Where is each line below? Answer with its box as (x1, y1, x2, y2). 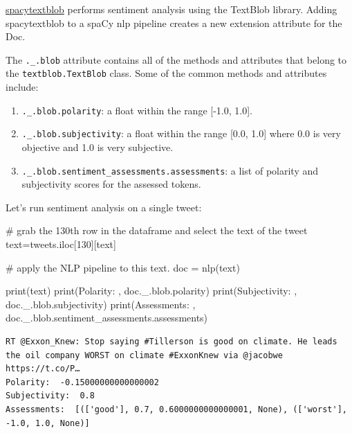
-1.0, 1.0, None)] (6, 418, 90, 428)
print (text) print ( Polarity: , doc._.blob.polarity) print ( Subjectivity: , (6, 283, 297, 298)
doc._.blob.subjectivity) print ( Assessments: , (6, 297, 196, 311)
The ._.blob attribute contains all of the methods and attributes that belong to (6, 52, 347, 67)
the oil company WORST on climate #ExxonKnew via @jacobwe (6, 350, 283, 360)
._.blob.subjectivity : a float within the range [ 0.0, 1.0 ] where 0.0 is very (21, 126, 341, 141)
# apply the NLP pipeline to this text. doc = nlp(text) (6, 260, 240, 274)
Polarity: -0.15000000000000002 (6, 377, 159, 387)
